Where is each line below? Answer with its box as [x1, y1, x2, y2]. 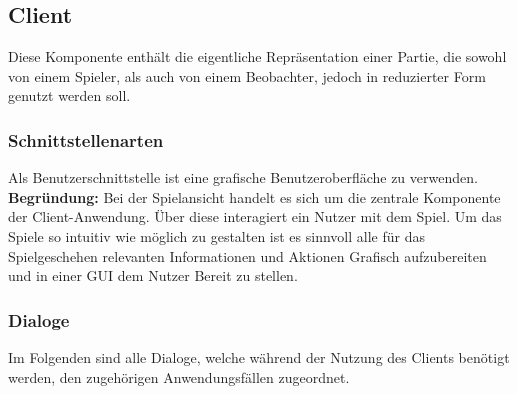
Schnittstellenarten [8, 127, 164, 152]
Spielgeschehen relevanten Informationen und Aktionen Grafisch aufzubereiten [8, 245, 487, 266]
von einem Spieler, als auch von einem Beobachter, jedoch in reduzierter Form [8, 65, 486, 86]
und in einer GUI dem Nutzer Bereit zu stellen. [8, 265, 298, 286]
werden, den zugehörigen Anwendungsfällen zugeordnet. [8, 366, 350, 387]
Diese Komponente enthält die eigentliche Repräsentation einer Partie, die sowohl [8, 46, 507, 67]
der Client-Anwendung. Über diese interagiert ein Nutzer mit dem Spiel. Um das [8, 206, 502, 227]
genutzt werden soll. [8, 85, 131, 106]
